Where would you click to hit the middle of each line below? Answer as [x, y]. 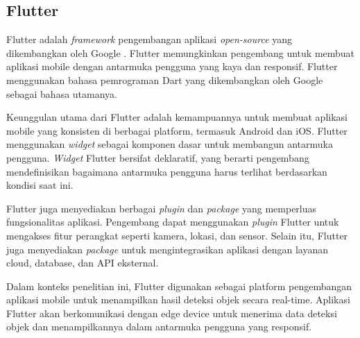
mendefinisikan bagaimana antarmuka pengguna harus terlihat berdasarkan [167, 171]
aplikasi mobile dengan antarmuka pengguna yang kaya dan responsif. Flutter [172, 66]
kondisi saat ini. [40, 185]
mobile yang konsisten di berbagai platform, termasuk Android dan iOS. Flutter [177, 130]
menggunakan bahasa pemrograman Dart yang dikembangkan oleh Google [165, 79]
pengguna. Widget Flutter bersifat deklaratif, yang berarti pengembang [158, 157]
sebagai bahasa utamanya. [62, 93]
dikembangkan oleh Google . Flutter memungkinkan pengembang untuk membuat [181, 52]
